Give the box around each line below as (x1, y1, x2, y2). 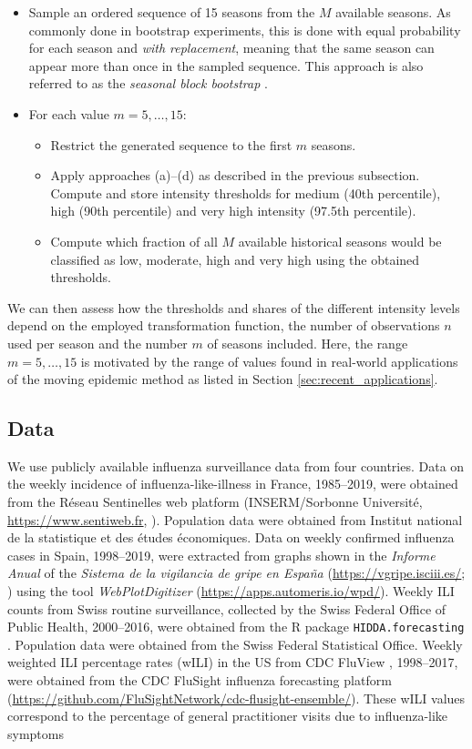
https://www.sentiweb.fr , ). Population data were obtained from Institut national (7, 510, 463, 529)
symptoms (7, 724, 64, 743)
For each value (28, 104, 109, 123)
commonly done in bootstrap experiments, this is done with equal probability (28, 20, 461, 39)
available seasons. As (335, 3, 451, 21)
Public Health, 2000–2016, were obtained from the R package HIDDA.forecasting (7, 617, 465, 636)
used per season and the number (7, 333, 188, 352)
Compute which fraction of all (50, 231, 218, 250)
